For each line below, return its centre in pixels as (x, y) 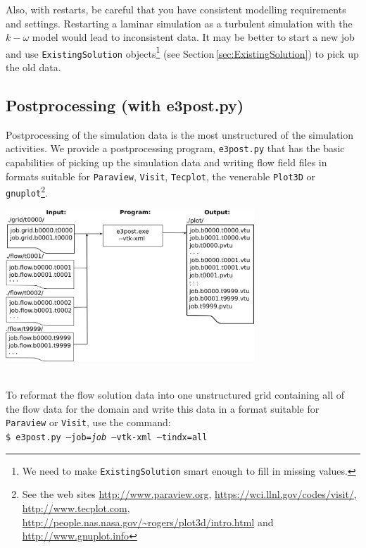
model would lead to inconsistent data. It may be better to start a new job (193, 37)
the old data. (33, 67)
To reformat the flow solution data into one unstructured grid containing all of (175, 395)
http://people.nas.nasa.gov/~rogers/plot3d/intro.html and (148, 522)
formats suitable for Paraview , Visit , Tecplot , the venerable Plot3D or (161, 176)
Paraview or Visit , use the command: (88, 422)
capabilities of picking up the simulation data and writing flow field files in (166, 162)
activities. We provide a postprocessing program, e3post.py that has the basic (175, 148)
